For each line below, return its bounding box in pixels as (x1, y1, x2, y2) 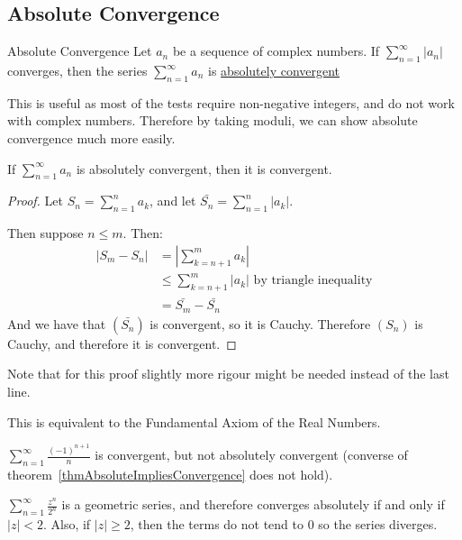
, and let (149, 191, 196, 210)
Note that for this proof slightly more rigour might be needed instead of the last (7, 364, 449, 383)
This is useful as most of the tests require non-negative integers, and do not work (7, 93, 455, 112)
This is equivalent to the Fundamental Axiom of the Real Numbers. (7, 412, 381, 431)
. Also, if (42, 515, 91, 534)
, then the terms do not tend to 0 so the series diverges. (130, 515, 438, 534)
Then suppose (7, 224, 84, 243)
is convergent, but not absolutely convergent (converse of (95, 445, 408, 464)
